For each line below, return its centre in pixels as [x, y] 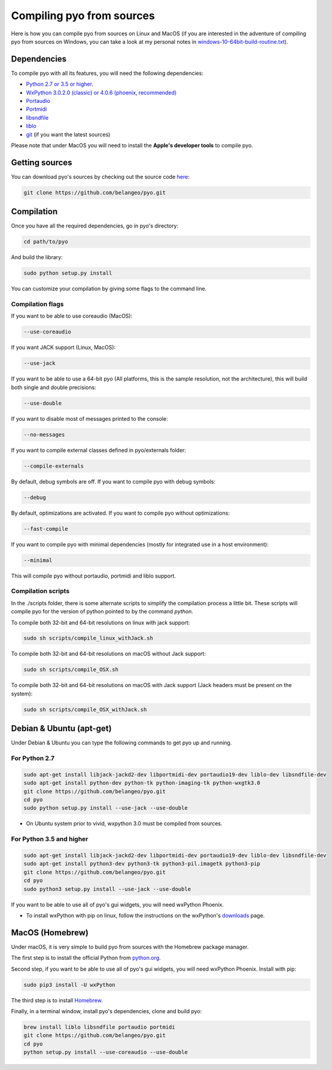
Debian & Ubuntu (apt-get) [61, 729]
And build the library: [37, 257]
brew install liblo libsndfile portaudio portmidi [100, 1027]
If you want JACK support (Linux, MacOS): [63, 348]
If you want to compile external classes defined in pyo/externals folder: [99, 450]
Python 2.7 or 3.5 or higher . [60, 84]
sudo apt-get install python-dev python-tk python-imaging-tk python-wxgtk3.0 [142, 783]
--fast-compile [46, 529]
